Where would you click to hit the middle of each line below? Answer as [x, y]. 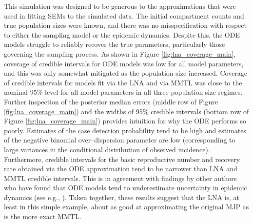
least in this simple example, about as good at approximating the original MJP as [126, 207]
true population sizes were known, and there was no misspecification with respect [125, 25]
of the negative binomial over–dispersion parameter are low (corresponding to [120, 140]
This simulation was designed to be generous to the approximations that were [120, 6]
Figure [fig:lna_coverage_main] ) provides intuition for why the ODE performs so [125, 121]
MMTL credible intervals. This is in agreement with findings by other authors [120, 178]
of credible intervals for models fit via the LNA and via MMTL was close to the [123, 82]
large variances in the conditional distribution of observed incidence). [107, 149]
